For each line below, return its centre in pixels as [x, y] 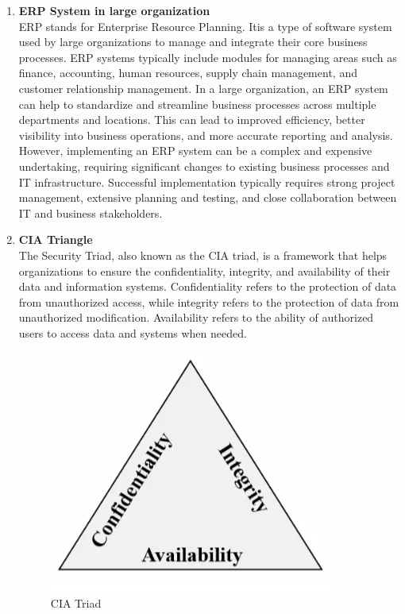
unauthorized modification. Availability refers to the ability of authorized [196, 317]
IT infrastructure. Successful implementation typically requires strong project [207, 181]
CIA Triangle [56, 239]
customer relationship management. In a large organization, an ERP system [203, 88]
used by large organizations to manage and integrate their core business [193, 42]
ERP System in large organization [114, 10]
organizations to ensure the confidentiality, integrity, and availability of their [204, 270]
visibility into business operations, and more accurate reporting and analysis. [206, 135]
